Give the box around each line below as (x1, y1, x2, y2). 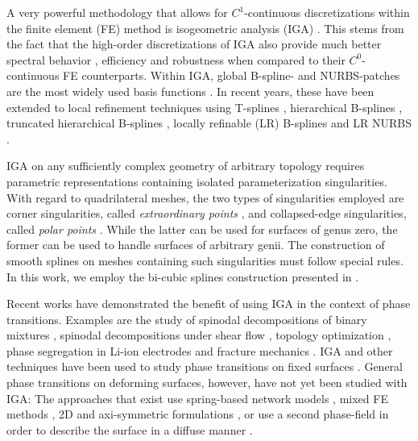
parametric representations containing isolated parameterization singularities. (6, 173, 387, 189)
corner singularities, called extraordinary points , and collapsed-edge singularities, (6, 205, 407, 222)
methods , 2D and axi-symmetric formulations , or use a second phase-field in (6, 406, 389, 422)
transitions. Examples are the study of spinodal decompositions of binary (6, 310, 367, 327)
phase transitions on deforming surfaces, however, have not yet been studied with (6, 374, 408, 391)
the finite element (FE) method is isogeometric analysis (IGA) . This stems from (6, 19, 404, 36)
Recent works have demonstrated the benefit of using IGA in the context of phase (6, 295, 411, 312)
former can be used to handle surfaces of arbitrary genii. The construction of (6, 236, 385, 253)
